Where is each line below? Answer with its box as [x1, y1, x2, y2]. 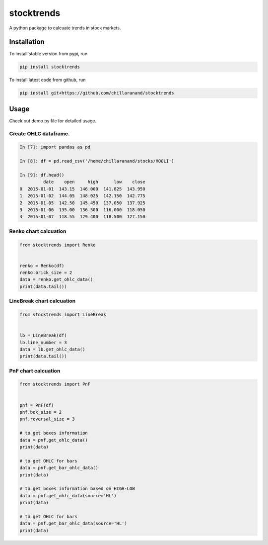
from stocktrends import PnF [19, 381, 91, 387]
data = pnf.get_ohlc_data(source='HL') [19, 493, 117, 498]
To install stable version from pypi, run [9, 51, 88, 57]
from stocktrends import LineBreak [19, 311, 106, 317]
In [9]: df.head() [19, 172, 65, 178]
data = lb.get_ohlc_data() [19, 346, 85, 352]
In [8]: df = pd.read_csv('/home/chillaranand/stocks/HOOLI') [19, 158, 174, 164]
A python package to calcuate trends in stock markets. [9, 25, 121, 31]
